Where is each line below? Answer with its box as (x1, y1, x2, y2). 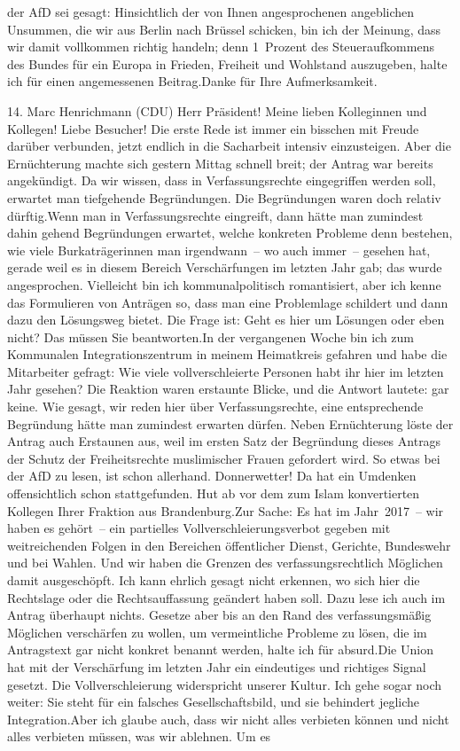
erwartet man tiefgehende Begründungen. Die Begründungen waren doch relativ (7, 188, 441, 207)
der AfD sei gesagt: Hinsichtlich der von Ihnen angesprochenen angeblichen (7, 3, 415, 20)
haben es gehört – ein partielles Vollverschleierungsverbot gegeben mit (7, 519, 391, 537)
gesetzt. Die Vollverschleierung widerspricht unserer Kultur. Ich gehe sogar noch (7, 675, 442, 693)
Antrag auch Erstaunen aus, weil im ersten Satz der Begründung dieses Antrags (7, 432, 441, 450)
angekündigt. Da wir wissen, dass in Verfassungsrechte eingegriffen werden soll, (7, 171, 436, 190)
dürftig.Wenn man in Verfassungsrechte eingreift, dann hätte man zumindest (7, 206, 424, 224)
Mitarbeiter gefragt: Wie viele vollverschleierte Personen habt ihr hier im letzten (7, 362, 444, 380)
